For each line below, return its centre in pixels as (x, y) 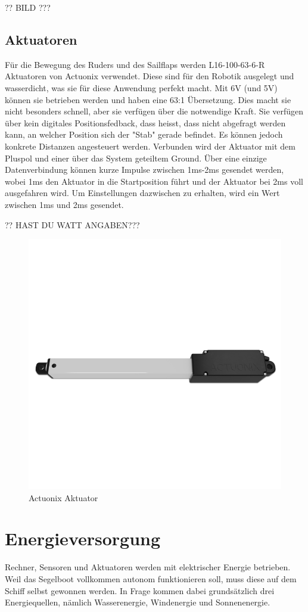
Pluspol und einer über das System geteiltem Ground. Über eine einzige (136, 158)
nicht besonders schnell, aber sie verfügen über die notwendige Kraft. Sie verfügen (154, 111)
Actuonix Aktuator (63, 497)
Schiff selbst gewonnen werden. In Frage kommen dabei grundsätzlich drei (140, 590)
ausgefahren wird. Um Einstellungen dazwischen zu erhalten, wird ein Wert (142, 193)
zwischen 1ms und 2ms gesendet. (64, 204)
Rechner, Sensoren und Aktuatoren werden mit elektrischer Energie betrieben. (148, 567)
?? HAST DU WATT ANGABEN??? (72, 224)
